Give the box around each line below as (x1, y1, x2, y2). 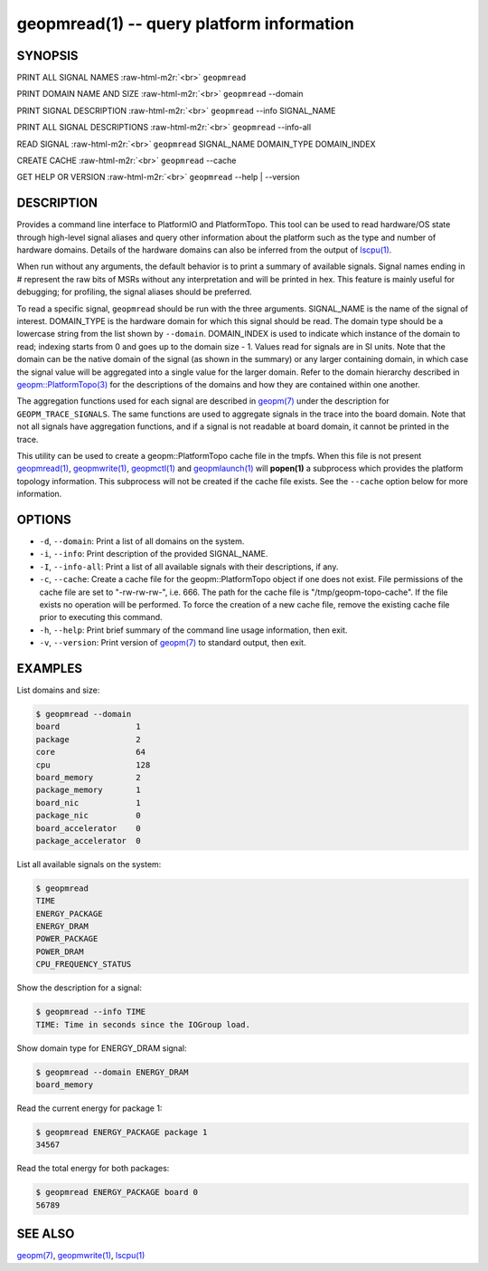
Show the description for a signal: (16, 982, 142, 993)
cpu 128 (35, 760, 151, 769)
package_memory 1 (35, 785, 142, 796)
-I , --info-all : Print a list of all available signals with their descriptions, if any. (39, 561, 339, 572)
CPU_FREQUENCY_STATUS (35, 960, 132, 970)
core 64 (35, 747, 146, 758)
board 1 (35, 722, 142, 732)
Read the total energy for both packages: (16, 1163, 170, 1174)
